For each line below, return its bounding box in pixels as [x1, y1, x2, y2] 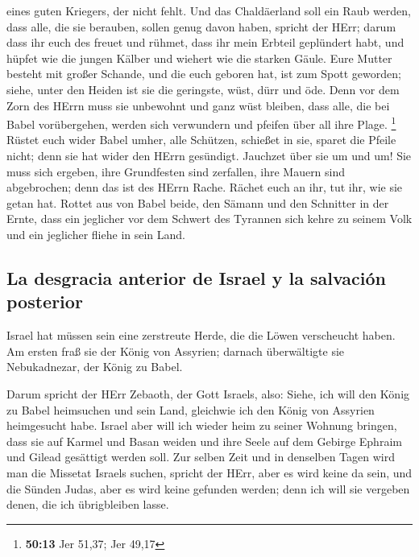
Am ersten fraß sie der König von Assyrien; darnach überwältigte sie [6, 342, 345, 359]
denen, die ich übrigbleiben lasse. [6, 496, 169, 513]
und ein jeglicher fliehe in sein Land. [6, 225, 185, 242]
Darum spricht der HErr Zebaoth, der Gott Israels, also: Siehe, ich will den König [6, 385, 410, 402]
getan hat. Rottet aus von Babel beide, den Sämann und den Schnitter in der [6, 194, 389, 211]
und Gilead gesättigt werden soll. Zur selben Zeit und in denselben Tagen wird [6, 448, 395, 465]
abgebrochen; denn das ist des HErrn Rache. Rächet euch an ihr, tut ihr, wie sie [6, 179, 403, 196]
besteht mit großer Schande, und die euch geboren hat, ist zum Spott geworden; [6, 65, 401, 82]
